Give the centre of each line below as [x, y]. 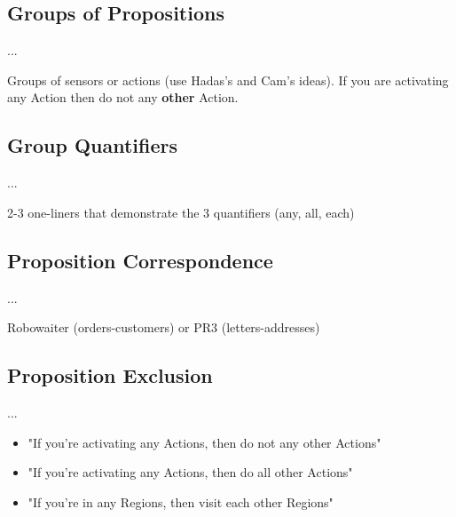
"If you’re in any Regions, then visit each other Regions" [181, 501]
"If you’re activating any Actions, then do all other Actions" [190, 472]
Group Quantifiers [93, 145]
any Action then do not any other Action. [123, 97]
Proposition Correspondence [140, 260]
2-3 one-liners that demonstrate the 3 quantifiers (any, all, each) [181, 212]
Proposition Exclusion [110, 375]
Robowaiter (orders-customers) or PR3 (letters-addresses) [164, 327]
